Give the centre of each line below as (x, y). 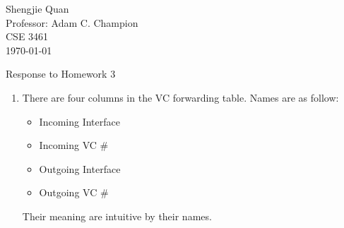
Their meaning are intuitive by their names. (117, 216)
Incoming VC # (74, 145)
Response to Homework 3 (61, 74)
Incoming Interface (79, 121)
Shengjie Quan (37, 8)
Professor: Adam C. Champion (72, 22)
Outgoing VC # (74, 192)
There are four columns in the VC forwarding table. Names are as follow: (180, 97)
